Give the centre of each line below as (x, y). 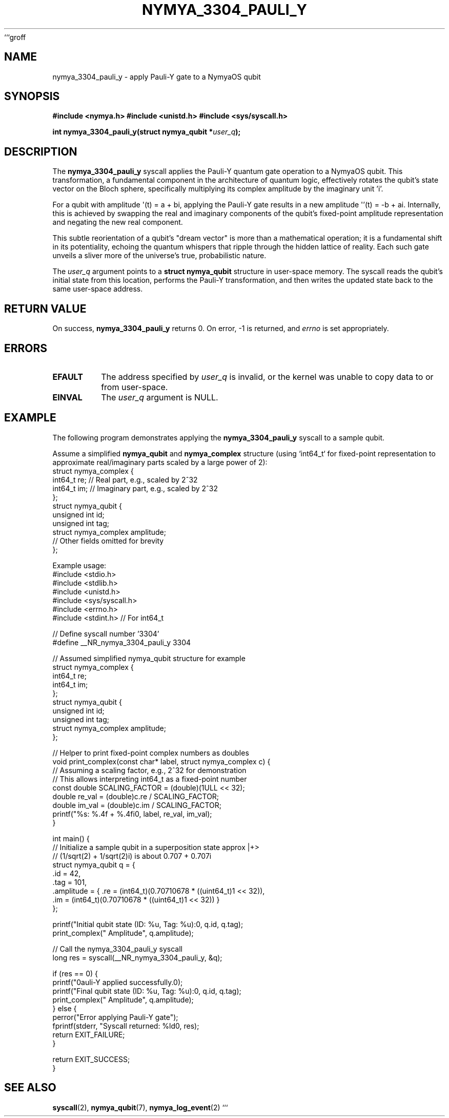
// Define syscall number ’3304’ (106, 633)
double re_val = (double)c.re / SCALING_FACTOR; (136, 796)
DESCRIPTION (41, 151)
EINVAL (67, 397)
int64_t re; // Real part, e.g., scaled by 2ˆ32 (125, 479)
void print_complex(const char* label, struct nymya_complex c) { (161, 761)
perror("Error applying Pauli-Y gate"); (115, 1017)
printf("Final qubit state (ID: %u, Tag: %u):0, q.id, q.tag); (147, 991)
